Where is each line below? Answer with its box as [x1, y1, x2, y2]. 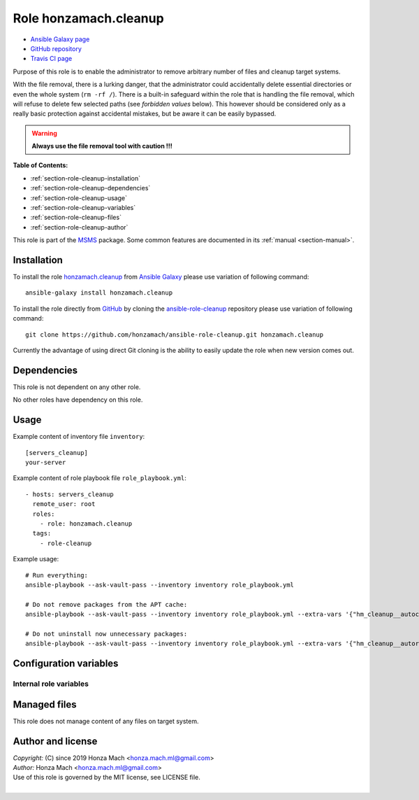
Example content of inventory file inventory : [13, 433, 145, 441]
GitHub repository [30, 44, 82, 52]
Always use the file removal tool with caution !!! [31, 142, 172, 150]
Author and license [13, 735, 98, 747]
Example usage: [13, 555, 59, 563]
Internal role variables [13, 679, 89, 689]
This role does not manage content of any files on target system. [13, 717, 199, 725]
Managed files [13, 699, 77, 710]
